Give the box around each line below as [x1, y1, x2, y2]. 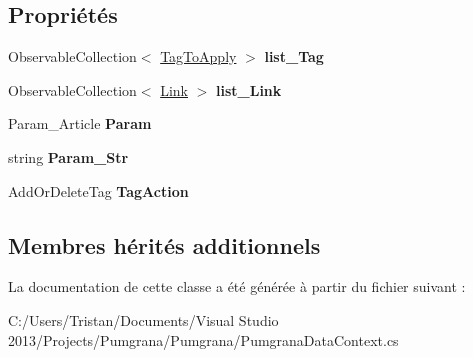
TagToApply [160, 46, 237, 67]
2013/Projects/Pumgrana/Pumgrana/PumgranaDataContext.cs [8, 329, 399, 350]
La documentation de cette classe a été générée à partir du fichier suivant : [8, 276, 466, 297]
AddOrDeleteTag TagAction [8, 180, 189, 201]
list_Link [216, 79, 282, 100]
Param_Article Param [8, 113, 152, 134]
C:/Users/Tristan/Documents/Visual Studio [8, 309, 279, 330]
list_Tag [264, 46, 324, 67]
